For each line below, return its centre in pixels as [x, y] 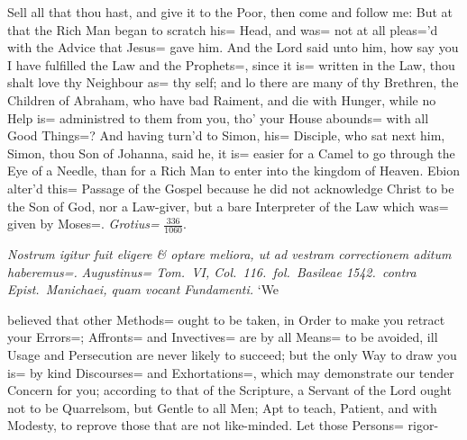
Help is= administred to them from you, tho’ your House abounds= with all [218, 117]
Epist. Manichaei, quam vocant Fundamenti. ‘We [143, 289]
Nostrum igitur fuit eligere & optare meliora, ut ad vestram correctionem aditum [229, 253]
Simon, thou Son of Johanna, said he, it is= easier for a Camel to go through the [231, 153]
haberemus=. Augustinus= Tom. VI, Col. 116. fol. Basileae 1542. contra [212, 271]
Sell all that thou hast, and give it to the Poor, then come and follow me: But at [230, 12]
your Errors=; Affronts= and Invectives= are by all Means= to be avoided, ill [223, 337]
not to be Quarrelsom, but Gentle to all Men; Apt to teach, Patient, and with [222, 407]
